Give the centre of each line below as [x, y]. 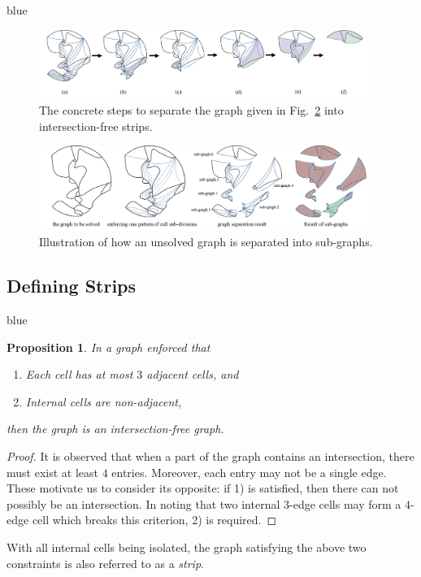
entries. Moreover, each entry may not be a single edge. [249, 472]
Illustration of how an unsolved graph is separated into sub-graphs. [206, 242]
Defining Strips [72, 286]
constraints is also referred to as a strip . [105, 563]
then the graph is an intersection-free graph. [115, 429]
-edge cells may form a [345, 503]
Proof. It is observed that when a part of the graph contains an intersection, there [210, 456]
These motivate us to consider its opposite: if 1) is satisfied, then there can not [203, 488]
